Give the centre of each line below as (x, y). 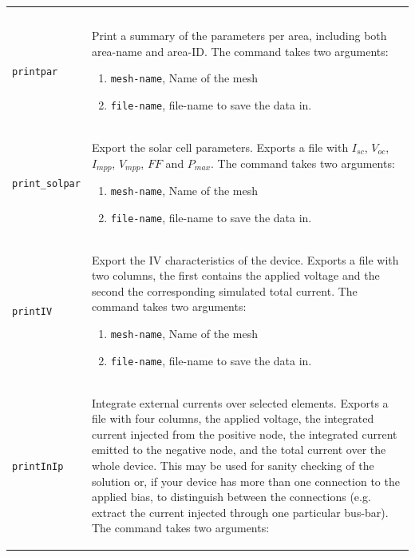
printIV (32, 311)
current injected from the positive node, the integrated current (244, 434)
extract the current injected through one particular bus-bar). (240, 512)
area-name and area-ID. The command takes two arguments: (240, 51)
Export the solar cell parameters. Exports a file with (220, 147)
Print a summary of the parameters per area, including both (239, 36)
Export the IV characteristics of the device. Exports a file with (245, 259)
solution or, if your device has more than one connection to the (245, 481)
